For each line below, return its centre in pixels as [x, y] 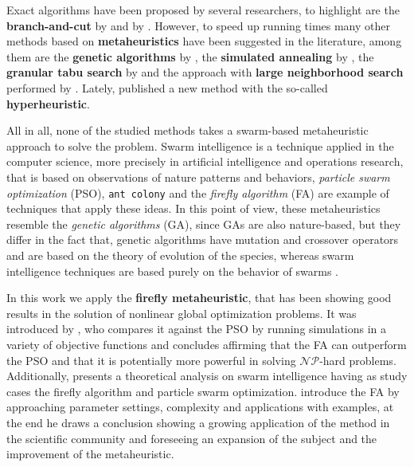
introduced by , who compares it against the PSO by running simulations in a [197, 329]
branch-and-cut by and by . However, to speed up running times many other [198, 25]
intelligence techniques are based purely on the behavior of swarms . [172, 271]
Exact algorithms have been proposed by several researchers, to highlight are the [203, 10]
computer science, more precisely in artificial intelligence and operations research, [205, 161]
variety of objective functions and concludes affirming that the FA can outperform [207, 344]
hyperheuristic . [48, 103]
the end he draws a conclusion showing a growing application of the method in [198, 422]
